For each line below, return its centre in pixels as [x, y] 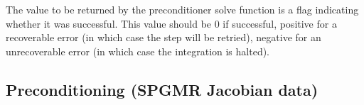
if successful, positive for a [280, 23]
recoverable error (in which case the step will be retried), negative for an [164, 37]
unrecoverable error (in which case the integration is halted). [138, 51]
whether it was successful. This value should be [109, 23]
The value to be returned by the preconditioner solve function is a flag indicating [182, 9]
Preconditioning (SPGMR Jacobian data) [162, 89]
